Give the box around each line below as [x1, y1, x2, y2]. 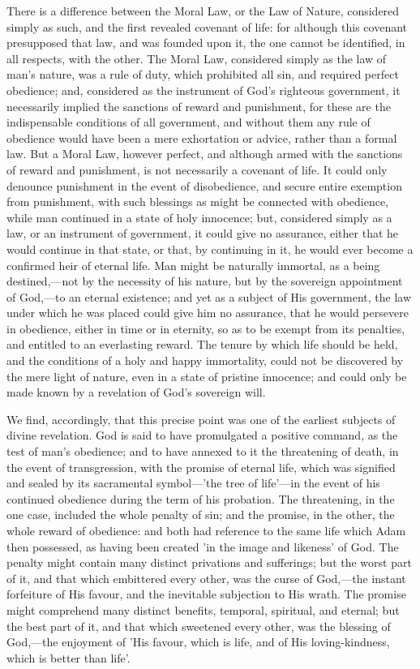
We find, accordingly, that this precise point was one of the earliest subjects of [6, 410, 396, 427]
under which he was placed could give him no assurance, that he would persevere [6, 304, 409, 321]
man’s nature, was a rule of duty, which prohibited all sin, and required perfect [6, 66, 399, 83]
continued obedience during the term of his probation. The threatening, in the [6, 490, 395, 507]
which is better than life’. [6, 649, 131, 666]
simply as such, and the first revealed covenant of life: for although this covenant [6, 18, 408, 35]
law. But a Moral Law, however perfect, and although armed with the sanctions [6, 145, 403, 162]
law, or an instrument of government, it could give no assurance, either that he [6, 225, 399, 242]
